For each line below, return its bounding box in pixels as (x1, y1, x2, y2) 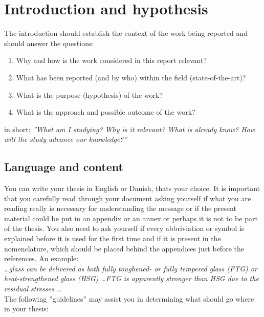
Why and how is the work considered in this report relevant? (16, 55, 207, 66)
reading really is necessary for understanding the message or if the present (4, 203, 236, 214)
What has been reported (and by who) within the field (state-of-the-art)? (16, 72, 246, 82)
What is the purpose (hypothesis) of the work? (16, 89, 163, 100)
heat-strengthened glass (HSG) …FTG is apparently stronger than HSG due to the (4, 273, 259, 284)
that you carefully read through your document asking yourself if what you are (4, 193, 251, 203)
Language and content (4, 159, 123, 175)
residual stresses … (4, 283, 62, 294)
